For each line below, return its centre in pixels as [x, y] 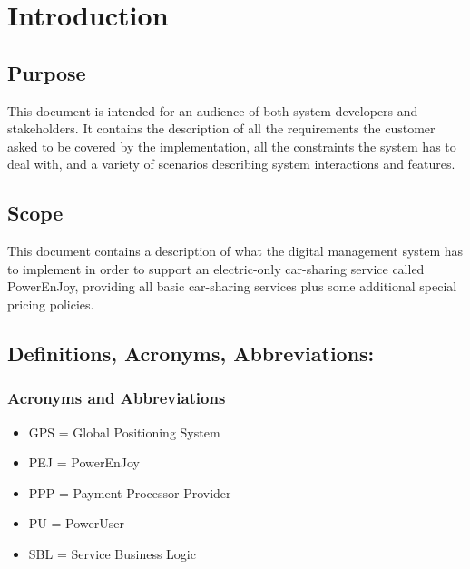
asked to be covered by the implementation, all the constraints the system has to [232, 146]
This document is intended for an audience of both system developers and [213, 110]
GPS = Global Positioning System [124, 432]
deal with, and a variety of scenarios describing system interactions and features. [231, 164]
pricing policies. [51, 304]
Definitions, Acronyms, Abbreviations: [191, 353]
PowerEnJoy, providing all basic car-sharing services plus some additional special [232, 286]
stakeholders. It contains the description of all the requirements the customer [221, 128]
